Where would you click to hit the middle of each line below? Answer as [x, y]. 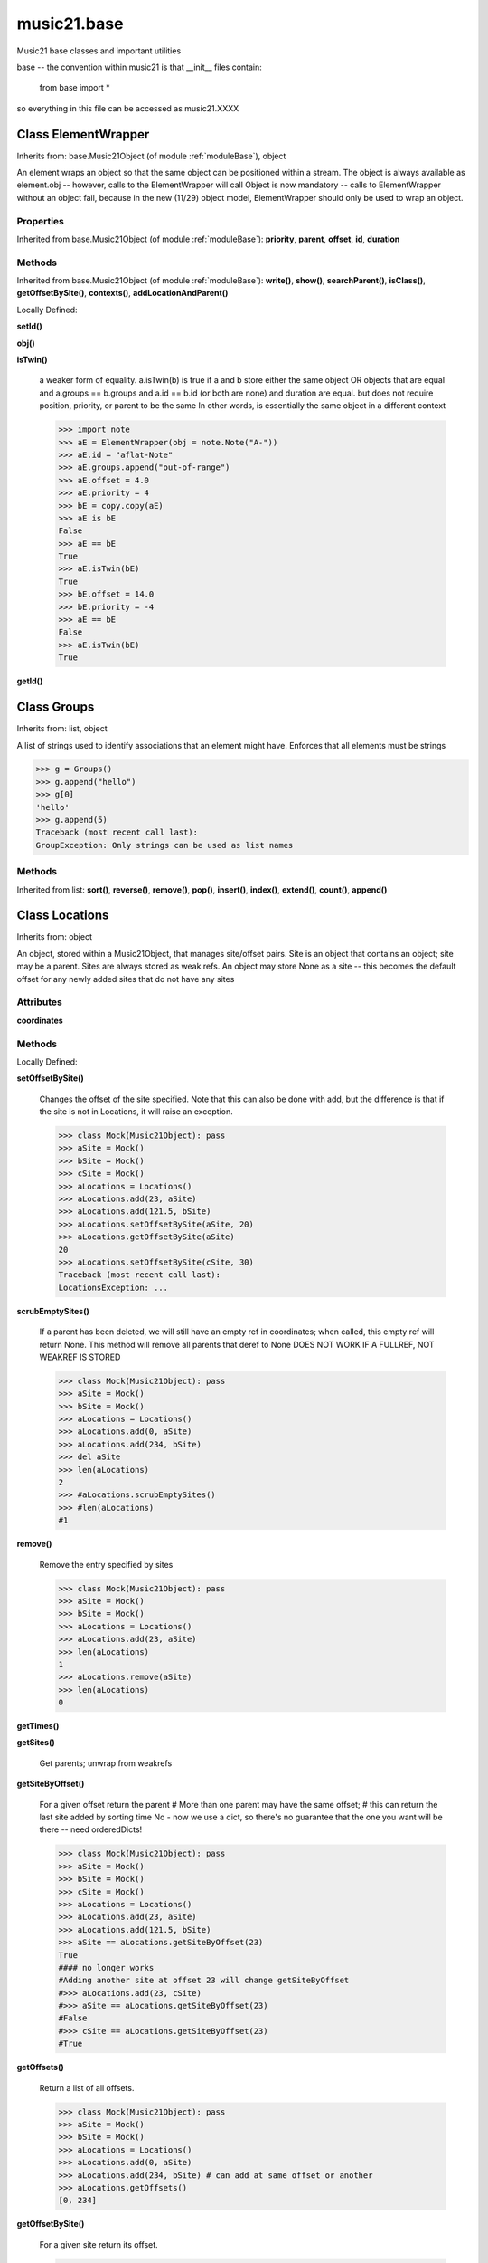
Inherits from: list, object [62, 729]
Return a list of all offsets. [87, 2087]
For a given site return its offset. [99, 2244]
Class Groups [56, 707]
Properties [41, 221]
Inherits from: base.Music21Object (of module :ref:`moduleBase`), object [151, 156]
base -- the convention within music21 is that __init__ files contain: [139, 67]
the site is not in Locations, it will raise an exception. [136, 1112]
